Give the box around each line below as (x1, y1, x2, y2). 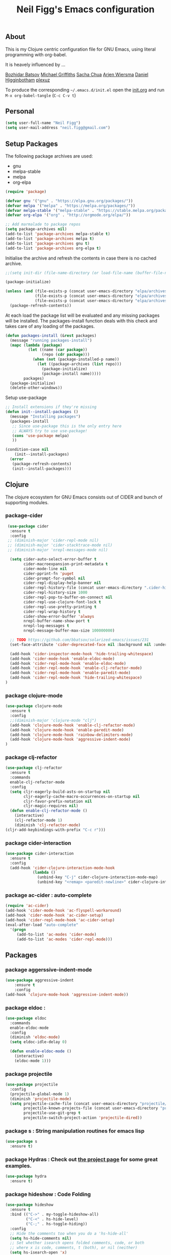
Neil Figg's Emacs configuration (16, 4, 155, 15)
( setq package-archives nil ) (5, 227, 67, 232)
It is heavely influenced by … (5, 61, 66, 68)
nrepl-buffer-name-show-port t (23, 618, 90, 624)
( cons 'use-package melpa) (12, 433, 70, 438)
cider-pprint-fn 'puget (23, 571, 74, 576)
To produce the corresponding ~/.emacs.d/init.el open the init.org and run (5, 86, 164, 93)
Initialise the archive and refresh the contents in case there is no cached (5, 255, 157, 261)
